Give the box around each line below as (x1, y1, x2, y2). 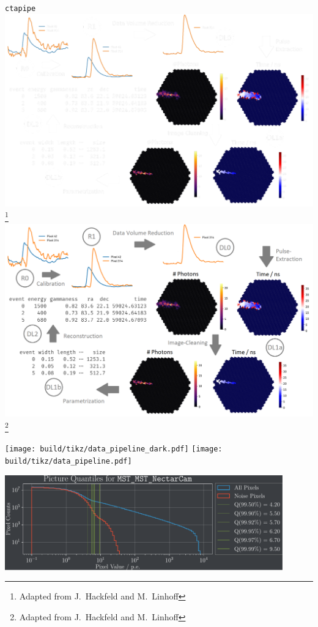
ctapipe (5, 4, 36, 13)
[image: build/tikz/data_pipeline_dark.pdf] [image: (5, 445, 223, 454)
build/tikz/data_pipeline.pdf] (5, 456, 132, 466)
